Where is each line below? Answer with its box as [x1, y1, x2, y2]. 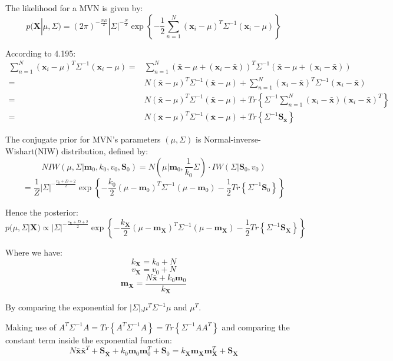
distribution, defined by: [61, 145, 148, 157]
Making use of [5, 320, 57, 333]
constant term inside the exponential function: [5, 333, 172, 346]
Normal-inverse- [204, 133, 261, 145]
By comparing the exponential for [5, 301, 127, 313]
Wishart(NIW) [5, 145, 59, 157]
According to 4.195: [5, 47, 76, 59]
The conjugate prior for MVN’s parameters [5, 133, 161, 145]
